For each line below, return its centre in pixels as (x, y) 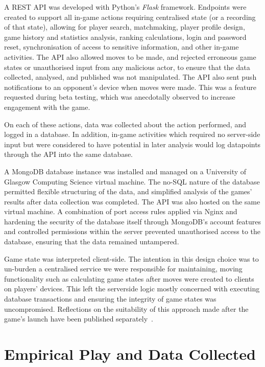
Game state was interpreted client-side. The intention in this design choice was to (131, 258)
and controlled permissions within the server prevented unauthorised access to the (132, 231)
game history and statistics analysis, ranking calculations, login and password (125, 37)
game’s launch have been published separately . (79, 319)
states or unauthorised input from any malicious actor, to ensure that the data (127, 67)
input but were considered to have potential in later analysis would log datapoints (132, 144)
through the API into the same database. (68, 154)
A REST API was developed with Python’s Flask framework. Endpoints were (125, 7)
